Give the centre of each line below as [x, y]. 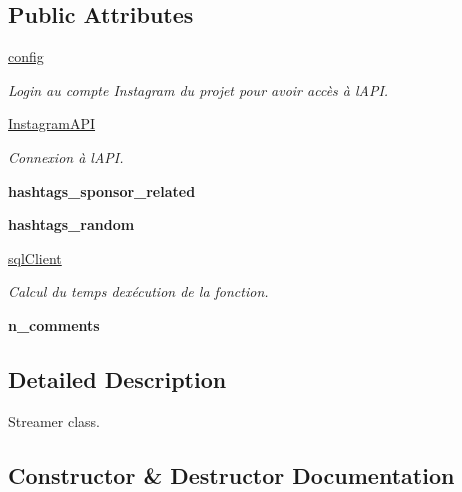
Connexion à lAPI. [66, 156]
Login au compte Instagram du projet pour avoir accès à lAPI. [198, 89]
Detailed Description [117, 378]
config [26, 56]
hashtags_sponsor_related [102, 190]
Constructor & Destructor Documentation [231, 474]
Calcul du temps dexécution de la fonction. [138, 291]
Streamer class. [54, 420]
